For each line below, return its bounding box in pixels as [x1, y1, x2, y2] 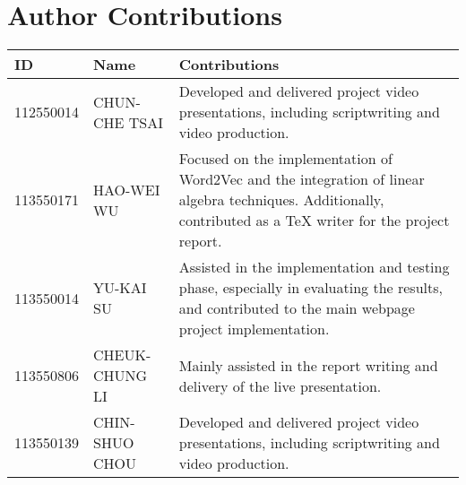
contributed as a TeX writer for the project [178, 210, 450, 231]
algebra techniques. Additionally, [178, 189, 384, 211]
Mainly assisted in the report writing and [178, 354, 438, 376]
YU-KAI [93, 277, 147, 299]
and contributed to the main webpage [178, 298, 415, 319]
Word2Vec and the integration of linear [178, 169, 425, 190]
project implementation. [178, 318, 330, 340]
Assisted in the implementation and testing [178, 256, 450, 278]
